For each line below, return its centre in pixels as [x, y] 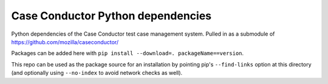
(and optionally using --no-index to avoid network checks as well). [97, 73]
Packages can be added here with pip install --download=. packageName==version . [128, 53]
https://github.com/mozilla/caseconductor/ [65, 42]
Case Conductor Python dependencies [111, 16]
